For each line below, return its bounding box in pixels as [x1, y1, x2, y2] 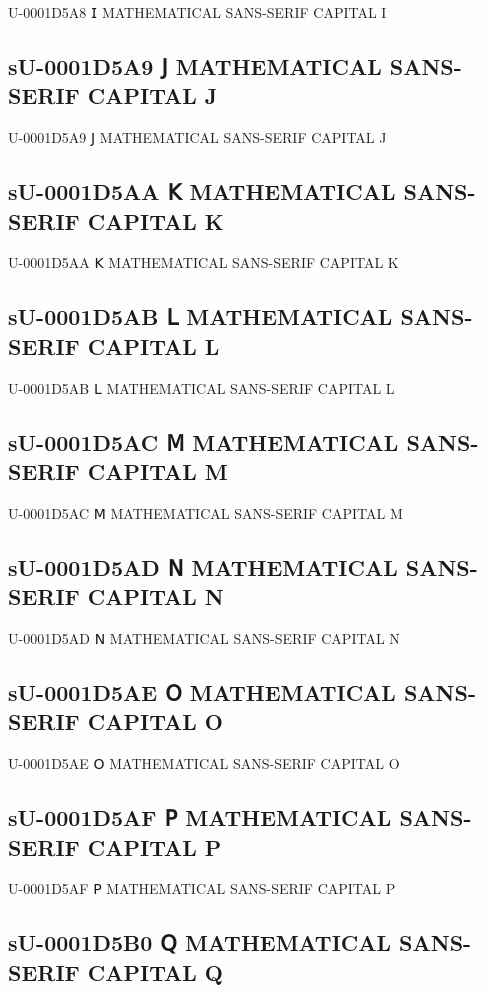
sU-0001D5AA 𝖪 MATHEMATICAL [8, 176, 396, 207]
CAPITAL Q [87, 956, 223, 987]
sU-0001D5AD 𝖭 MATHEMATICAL [8, 551, 398, 582]
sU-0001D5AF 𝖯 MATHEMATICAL [8, 802, 392, 833]
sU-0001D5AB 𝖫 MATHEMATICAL [8, 301, 393, 332]
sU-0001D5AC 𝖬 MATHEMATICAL [8, 426, 399, 457]
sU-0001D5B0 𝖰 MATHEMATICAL [8, 927, 392, 958]
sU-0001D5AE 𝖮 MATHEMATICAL [8, 676, 396, 707]
